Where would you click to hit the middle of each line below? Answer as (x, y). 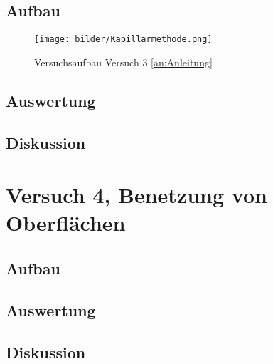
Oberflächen (66, 223)
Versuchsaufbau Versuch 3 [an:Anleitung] (123, 62)
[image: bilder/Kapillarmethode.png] (123, 40)
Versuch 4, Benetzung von (136, 195)
